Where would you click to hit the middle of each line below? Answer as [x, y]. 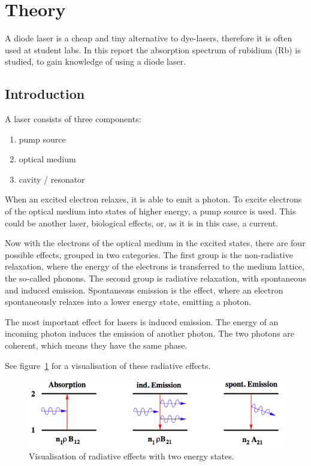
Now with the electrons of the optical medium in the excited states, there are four [155, 243]
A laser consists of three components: [73, 119]
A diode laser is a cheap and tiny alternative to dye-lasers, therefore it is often [149, 38]
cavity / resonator [52, 179]
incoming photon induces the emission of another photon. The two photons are [150, 333]
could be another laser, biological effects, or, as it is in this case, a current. [142, 223]
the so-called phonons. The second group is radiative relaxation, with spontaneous [155, 278]
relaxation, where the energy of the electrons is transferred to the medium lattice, [155, 266]
